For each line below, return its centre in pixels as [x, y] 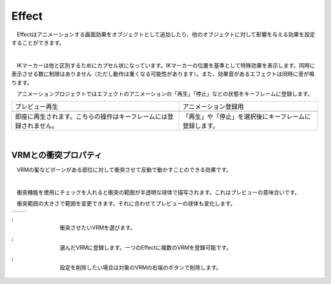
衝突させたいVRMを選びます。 [98, 228]
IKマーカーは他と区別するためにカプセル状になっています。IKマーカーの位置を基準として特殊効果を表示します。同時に [166, 65]
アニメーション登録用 [213, 107]
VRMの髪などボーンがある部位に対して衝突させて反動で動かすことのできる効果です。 [124, 170]
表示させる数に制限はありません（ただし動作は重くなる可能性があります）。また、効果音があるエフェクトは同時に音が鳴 [163, 74]
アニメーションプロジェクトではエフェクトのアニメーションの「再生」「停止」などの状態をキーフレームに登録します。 [165, 94]
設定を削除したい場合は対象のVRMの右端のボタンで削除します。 [141, 267]
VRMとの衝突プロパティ [57, 155]
